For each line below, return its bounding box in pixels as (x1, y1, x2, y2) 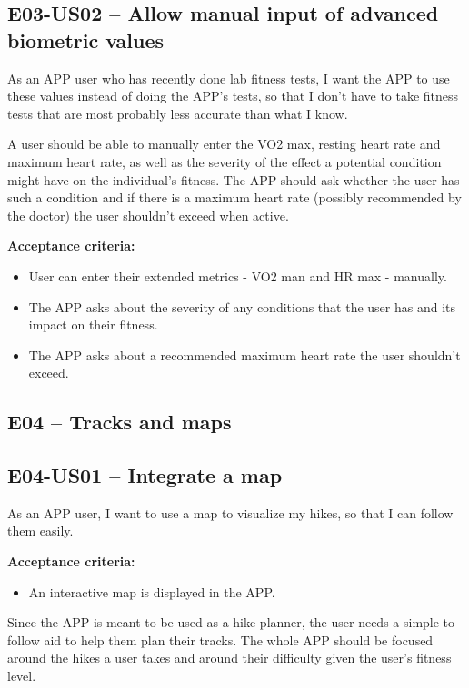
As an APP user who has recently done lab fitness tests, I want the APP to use (7, 68, 450, 87)
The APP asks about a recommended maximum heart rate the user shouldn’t (28, 345, 461, 364)
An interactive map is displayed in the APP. (28, 582, 275, 601)
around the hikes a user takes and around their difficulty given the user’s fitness (7, 648, 452, 667)
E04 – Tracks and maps (7, 408, 232, 436)
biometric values (7, 25, 165, 54)
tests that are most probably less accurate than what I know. (7, 103, 348, 123)
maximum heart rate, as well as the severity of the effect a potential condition (7, 152, 442, 171)
